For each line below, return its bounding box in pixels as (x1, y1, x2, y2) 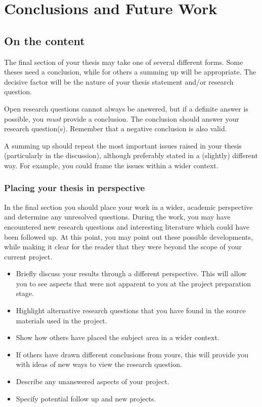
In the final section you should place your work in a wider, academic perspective (4, 201, 253, 212)
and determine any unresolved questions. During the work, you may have (4, 211, 231, 222)
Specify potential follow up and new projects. (16, 393, 156, 403)
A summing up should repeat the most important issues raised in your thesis (4, 140, 242, 151)
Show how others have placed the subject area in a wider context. (16, 332, 220, 343)
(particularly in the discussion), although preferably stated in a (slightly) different (4, 150, 258, 161)
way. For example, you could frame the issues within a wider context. (4, 160, 219, 170)
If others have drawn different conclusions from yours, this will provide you (16, 349, 248, 359)
